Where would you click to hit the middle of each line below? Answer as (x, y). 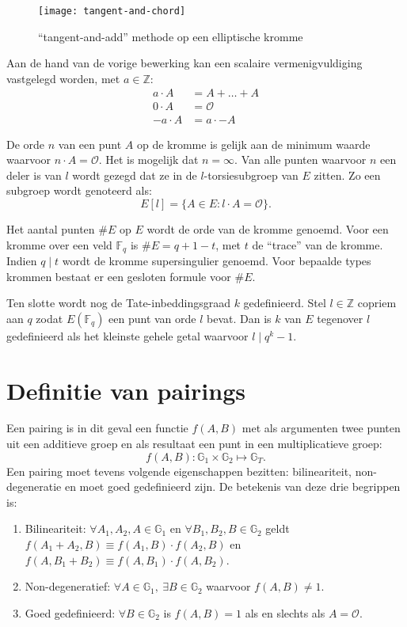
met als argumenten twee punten (321, 428)
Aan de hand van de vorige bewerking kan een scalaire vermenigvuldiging (184, 63)
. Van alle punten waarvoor (300, 160)
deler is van (34, 175)
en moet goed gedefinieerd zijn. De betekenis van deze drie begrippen (232, 486)
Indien (22, 260)
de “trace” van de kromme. (318, 244)
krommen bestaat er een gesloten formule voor (119, 276)
